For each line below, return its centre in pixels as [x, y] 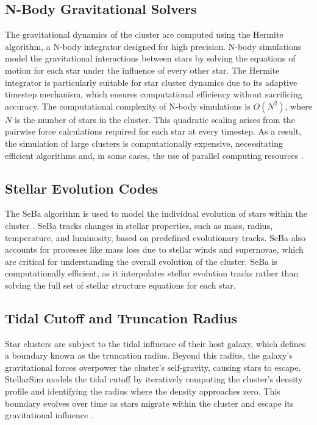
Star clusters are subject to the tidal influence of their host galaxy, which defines [155, 343]
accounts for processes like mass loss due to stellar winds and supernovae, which [154, 249]
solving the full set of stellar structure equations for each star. [120, 285]
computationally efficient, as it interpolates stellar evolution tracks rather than [152, 273]
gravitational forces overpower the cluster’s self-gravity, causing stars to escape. [153, 367]
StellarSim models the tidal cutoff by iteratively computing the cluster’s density [154, 379]
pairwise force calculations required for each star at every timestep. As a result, [153, 131]
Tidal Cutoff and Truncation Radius [121, 318]
